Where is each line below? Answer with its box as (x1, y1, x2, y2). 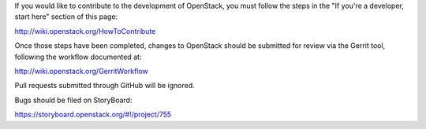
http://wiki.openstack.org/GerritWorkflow (14, 66, 149, 76)
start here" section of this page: (14, 12, 118, 21)
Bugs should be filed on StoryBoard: (14, 95, 133, 105)
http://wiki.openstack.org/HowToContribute (14, 26, 156, 35)
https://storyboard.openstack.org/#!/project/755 (14, 110, 172, 120)
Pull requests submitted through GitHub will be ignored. (14, 81, 195, 90)
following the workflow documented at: (14, 52, 142, 61)
